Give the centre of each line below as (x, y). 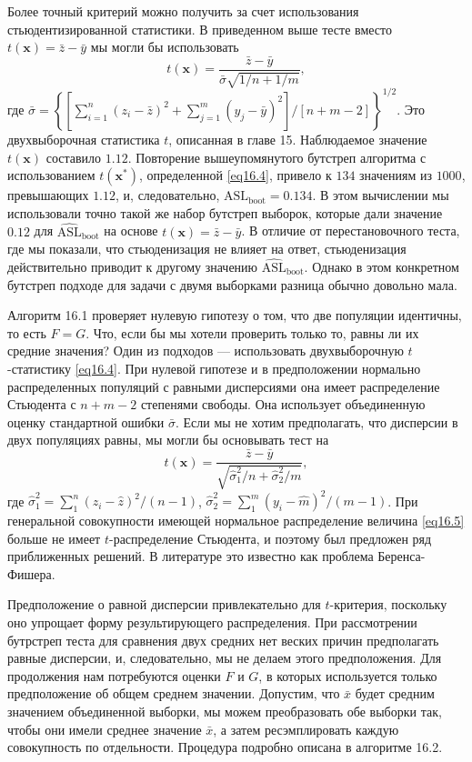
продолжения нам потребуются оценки (114, 675)
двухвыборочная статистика (84, 139)
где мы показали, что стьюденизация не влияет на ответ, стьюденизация (207, 249)
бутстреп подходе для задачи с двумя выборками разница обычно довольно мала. (232, 284)
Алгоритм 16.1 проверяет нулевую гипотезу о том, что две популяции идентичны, (235, 315)
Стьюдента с (42, 404)
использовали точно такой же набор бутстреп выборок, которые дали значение (225, 212)
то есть (27, 332)
